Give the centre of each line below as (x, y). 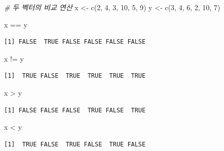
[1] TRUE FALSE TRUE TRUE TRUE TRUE (75, 76)
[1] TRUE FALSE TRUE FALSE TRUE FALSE (75, 144)
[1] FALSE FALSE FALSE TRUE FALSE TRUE (75, 110)
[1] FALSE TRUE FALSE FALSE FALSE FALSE (75, 42)
